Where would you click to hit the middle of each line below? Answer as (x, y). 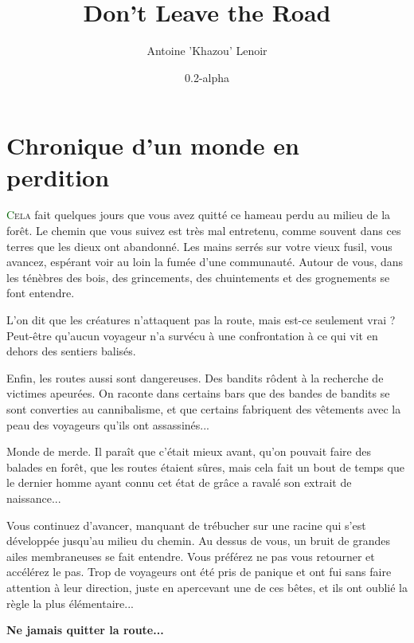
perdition (58, 176)
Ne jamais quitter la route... (85, 630)
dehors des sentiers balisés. (71, 351)
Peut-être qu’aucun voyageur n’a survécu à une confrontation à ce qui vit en (192, 335)
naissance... (34, 498)
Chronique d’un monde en (153, 145)
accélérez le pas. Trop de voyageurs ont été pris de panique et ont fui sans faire (199, 572)
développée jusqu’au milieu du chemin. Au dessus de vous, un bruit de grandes (199, 541)
